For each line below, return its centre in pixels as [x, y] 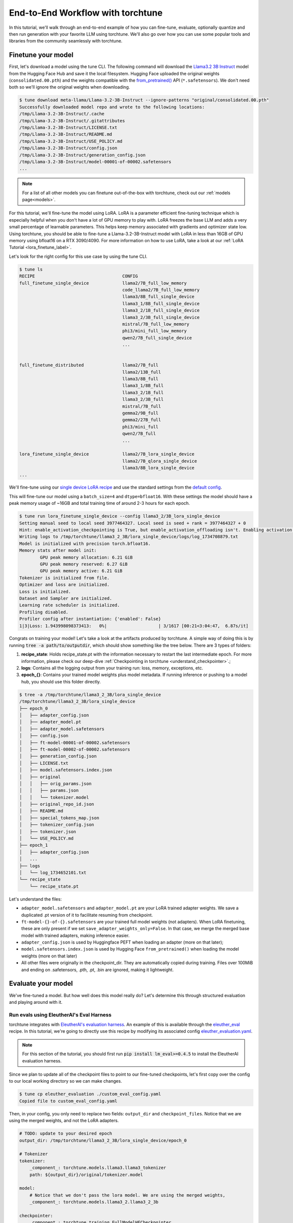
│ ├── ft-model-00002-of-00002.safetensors [75, 749]
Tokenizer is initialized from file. [64, 578]
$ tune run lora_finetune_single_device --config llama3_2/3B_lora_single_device [120, 516]
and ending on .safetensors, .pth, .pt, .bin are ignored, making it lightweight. [97, 970]
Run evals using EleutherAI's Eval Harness [60, 1015]
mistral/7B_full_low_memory [156, 324]
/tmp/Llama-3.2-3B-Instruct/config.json [68, 148]
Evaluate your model [41, 984]
